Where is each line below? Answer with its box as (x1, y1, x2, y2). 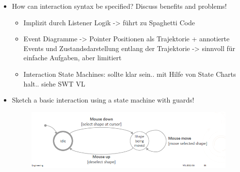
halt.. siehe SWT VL (23, 78, 85, 88)
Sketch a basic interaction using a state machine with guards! (12, 95, 194, 105)
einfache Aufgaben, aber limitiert (23, 52, 122, 63)
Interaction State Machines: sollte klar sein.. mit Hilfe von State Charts (23, 69, 236, 79)
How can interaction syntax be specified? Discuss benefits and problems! (12, 1, 227, 11)
